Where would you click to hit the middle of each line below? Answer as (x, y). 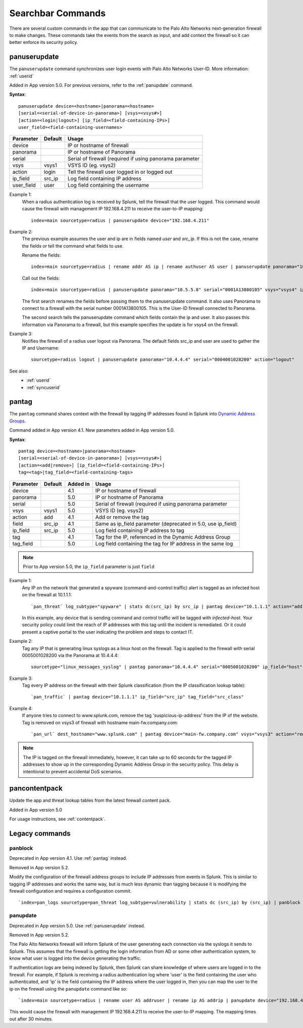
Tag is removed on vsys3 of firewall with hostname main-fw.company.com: (100, 722)
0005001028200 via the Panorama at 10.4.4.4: (70, 655)
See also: (19, 371)
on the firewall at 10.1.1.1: (47, 595)
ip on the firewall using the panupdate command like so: (68, 989)
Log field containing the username (108, 185)
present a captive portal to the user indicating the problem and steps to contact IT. (108, 632)
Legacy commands (40, 834)
